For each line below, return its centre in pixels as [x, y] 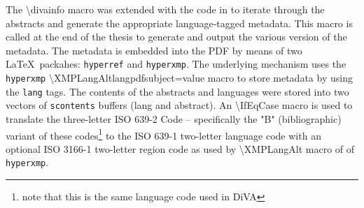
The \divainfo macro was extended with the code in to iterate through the [165, 9]
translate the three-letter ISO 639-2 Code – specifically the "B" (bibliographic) [174, 119]
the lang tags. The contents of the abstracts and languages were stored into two [177, 91]
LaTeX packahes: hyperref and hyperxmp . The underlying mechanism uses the [176, 64]
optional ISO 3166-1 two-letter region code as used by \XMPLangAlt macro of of [180, 148]
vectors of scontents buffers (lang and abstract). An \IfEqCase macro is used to [179, 105]
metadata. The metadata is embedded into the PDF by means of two [154, 50]
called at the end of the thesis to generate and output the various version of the [176, 37]
